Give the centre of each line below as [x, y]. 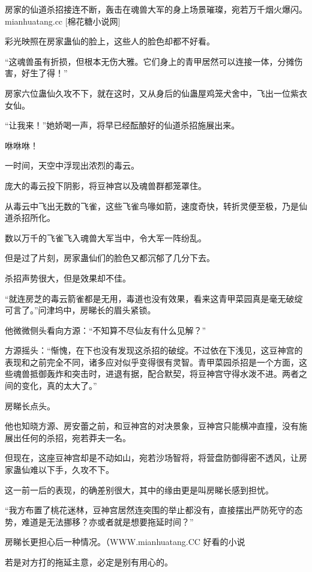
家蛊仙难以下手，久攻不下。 [59, 470]
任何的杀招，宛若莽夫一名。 [76, 437]
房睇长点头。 [30, 405]
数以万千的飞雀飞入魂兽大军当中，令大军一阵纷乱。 [106, 237]
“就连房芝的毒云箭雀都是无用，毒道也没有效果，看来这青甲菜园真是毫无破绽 [154, 298]
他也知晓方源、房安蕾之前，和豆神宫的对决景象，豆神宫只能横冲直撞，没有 [152, 426]
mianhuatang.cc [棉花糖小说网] [63, 21]
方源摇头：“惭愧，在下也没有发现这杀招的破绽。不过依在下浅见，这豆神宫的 [154, 350]
